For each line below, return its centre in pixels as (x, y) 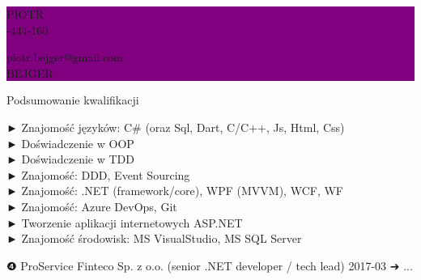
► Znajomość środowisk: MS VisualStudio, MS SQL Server (154, 238)
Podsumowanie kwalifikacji (73, 100)
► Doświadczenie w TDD (70, 159)
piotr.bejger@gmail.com (65, 57)
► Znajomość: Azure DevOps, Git (92, 206)
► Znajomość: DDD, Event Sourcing (98, 174)
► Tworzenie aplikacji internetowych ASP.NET (125, 222)
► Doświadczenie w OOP (70, 143)
